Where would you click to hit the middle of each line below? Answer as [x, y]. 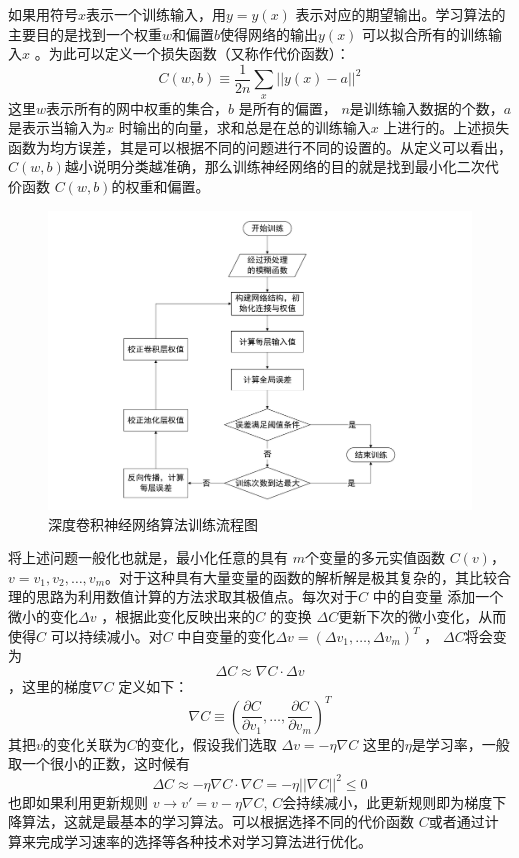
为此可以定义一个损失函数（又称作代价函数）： [199, 53]
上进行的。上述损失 [446, 127]
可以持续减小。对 [106, 635]
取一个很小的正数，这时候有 [99, 763]
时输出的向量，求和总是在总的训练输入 [244, 127]
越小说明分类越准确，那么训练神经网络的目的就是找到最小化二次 [274, 166]
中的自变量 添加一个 [438, 596]
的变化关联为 [84, 743]
